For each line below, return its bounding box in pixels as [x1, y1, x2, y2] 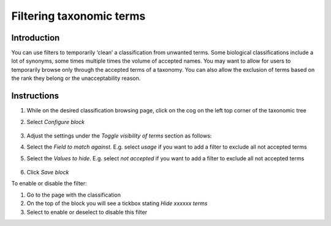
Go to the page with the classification [26, 191, 121, 198]
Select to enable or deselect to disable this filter [26, 208, 147, 216]
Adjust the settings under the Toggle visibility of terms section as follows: [26, 132, 212, 139]
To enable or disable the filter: [11, 180, 87, 187]
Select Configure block [26, 118, 85, 125]
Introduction [11, 33, 60, 43]
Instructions [11, 91, 59, 101]
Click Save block [26, 169, 69, 176]
